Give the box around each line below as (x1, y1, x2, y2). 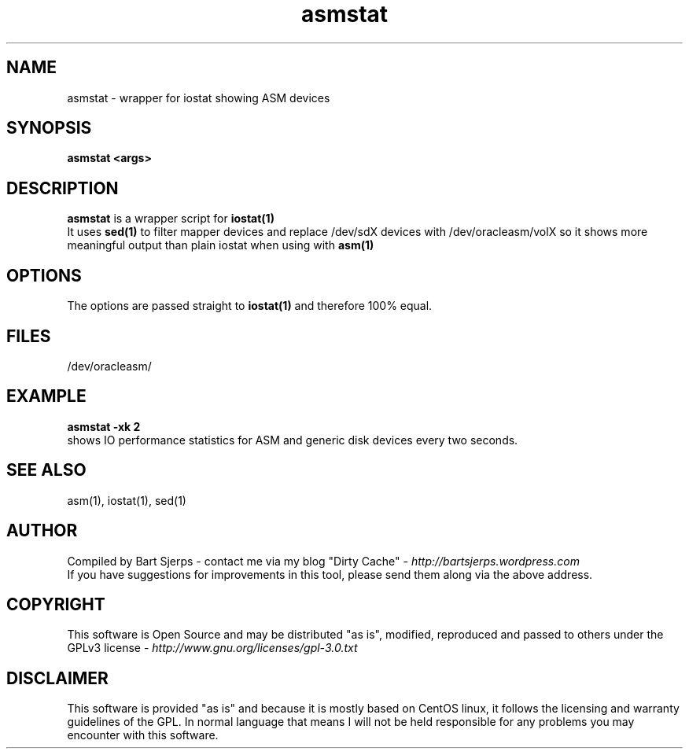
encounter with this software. (67, 728, 219, 742)
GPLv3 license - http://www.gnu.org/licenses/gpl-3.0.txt (67, 641, 358, 655)
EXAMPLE (6, 386, 87, 407)
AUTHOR (6, 521, 78, 541)
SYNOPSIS (6, 118, 92, 138)
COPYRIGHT (6, 594, 105, 614)
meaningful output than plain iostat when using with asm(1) (67, 238, 374, 252)
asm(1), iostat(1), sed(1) (67, 493, 186, 507)
